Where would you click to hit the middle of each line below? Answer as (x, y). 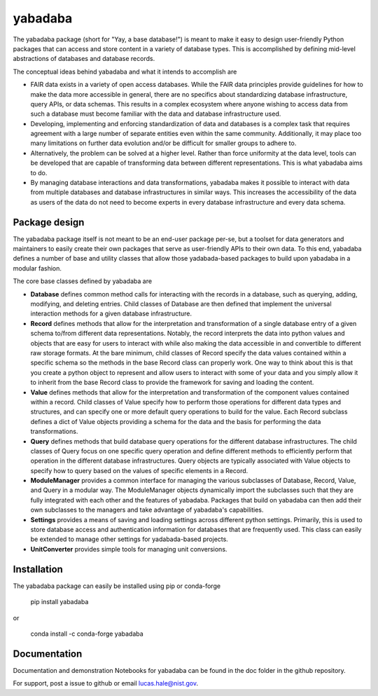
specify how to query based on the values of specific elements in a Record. (139, 470)
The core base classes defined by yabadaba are (83, 281)
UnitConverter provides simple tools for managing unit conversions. (129, 549)
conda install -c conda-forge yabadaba (87, 634)
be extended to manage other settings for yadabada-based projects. (129, 539)
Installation (38, 569)
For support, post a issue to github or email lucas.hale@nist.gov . (106, 683)
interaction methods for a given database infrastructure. (111, 314)
